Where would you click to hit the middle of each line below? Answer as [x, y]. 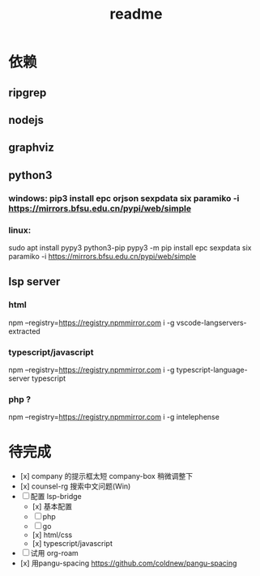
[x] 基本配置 [52, 506]
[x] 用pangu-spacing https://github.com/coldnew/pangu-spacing [128, 563]
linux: [20, 230]
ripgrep [28, 93]
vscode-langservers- [211, 322]
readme [136, 14]
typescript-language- [212, 369]
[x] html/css [52, 535]
